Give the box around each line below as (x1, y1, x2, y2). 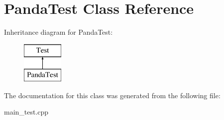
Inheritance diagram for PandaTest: (4, 27, 113, 37)
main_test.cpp (4, 107, 49, 117)
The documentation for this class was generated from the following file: (4, 90, 221, 100)
